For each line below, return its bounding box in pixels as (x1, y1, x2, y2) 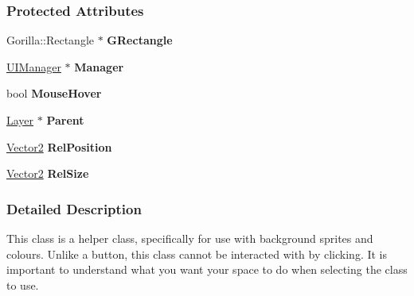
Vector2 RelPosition (6, 138, 112, 155)
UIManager (6, 58, 61, 75)
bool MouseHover (6, 85, 102, 102)
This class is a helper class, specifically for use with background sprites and (6, 230, 373, 246)
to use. (6, 276, 39, 293)
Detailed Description (6, 198, 142, 218)
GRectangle (107, 32, 173, 48)
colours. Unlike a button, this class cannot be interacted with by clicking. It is (6, 245, 388, 262)
